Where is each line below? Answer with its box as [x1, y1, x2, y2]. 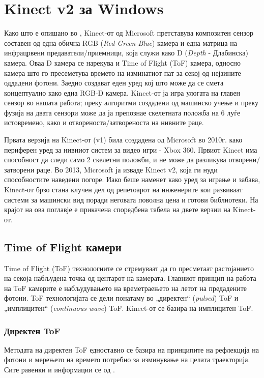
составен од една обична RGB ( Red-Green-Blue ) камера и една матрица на [4, 37, 237, 48]
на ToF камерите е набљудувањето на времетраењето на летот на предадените [4, 282, 247, 293]
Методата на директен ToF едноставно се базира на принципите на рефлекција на [4, 344, 259, 355]
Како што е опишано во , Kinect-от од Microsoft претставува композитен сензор [4, 27, 254, 38]
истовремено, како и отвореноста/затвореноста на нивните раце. [4, 117, 204, 128]
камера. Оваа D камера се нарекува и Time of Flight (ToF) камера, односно [4, 57, 241, 68]
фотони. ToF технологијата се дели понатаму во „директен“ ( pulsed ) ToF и [4, 293, 239, 303]
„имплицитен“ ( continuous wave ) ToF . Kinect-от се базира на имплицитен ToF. [4, 302, 253, 313]
